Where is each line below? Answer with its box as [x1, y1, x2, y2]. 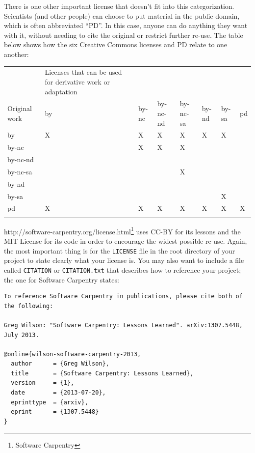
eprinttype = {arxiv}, [11, 398, 88, 406]
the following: [4, 302, 53, 310]
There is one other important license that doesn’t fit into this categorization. [4, 1, 234, 11]
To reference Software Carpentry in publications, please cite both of [4, 293, 243, 300]
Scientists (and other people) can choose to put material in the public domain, [4, 10, 240, 21]
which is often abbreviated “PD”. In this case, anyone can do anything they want [4, 20, 248, 30]
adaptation [45, 86, 77, 96]
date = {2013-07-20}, [11, 389, 106, 396]
